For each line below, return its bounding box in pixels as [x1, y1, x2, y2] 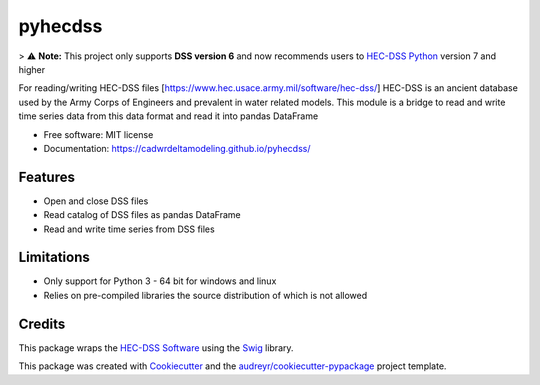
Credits [18, 315, 66, 332]
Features [18, 168, 75, 185]
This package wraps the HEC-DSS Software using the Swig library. [18, 341, 294, 354]
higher [18, 63, 45, 75]
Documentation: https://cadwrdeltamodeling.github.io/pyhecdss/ [43, 142, 311, 154]
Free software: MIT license [43, 128, 154, 140]
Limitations [18, 249, 90, 266]
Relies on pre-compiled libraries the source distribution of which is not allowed [43, 289, 368, 301]
